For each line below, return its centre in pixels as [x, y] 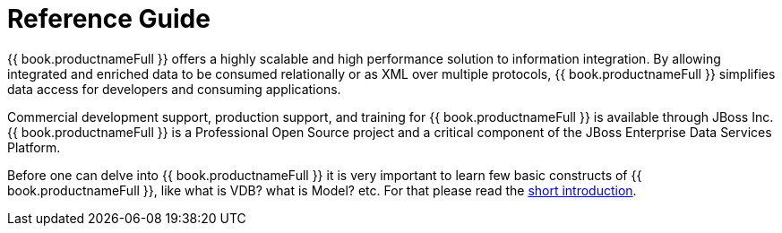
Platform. [34, 147]
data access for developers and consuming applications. [174, 89]
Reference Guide [109, 19]
